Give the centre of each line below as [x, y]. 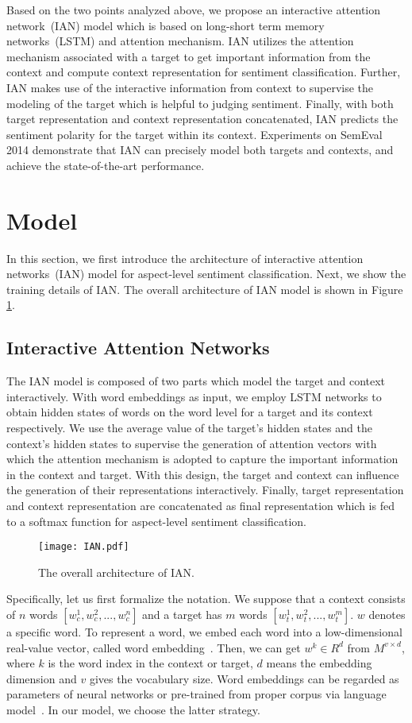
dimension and [42, 678]
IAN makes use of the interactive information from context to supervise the [190, 87]
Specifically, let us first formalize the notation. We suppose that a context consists [206, 599]
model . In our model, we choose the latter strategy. [133, 709]
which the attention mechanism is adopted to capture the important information [202, 459]
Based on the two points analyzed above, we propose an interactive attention [194, 10]
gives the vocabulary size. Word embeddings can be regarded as [244, 678]
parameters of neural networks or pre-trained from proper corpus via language [196, 694]
